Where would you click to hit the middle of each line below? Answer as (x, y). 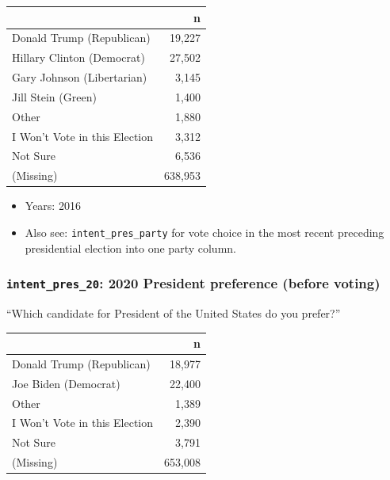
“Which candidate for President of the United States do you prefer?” (174, 312)
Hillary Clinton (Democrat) (78, 57)
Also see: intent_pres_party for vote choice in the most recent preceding (205, 232)
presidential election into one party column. (130, 248)
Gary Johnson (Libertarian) (80, 77)
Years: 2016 (53, 206)
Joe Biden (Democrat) (66, 383)
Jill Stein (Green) (54, 96)
